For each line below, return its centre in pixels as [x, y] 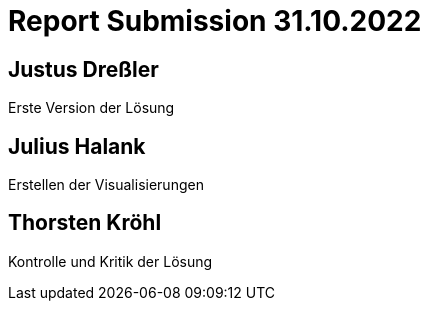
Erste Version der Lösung [91, 108]
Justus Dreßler [83, 69]
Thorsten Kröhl [85, 223]
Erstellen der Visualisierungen [106, 185]
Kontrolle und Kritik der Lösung [110, 261]
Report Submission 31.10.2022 [215, 21]
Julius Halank [77, 146]
